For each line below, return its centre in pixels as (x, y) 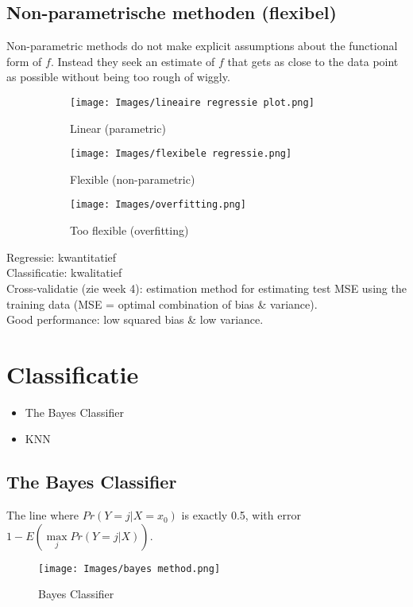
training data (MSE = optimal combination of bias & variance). (162, 303)
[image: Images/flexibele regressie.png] (181, 154)
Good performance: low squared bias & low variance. (135, 319)
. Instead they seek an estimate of (133, 61)
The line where (43, 515)
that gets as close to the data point (313, 61)
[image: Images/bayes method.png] (129, 568)
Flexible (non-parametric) (133, 179)
